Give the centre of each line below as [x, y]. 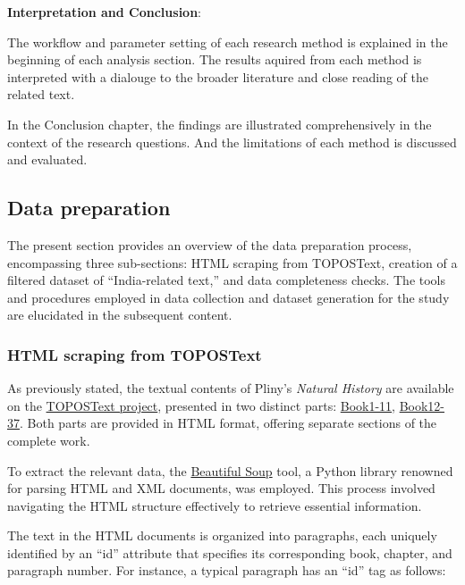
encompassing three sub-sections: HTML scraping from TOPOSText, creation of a [232, 262]
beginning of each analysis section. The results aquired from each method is [215, 59]
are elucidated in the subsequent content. [120, 315]
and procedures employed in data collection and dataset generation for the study [228, 297]
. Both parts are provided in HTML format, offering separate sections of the [228, 423]
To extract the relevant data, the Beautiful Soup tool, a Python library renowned [230, 470]
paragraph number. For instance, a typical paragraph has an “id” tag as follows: [227, 570]
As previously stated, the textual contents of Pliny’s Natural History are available [231, 388]
